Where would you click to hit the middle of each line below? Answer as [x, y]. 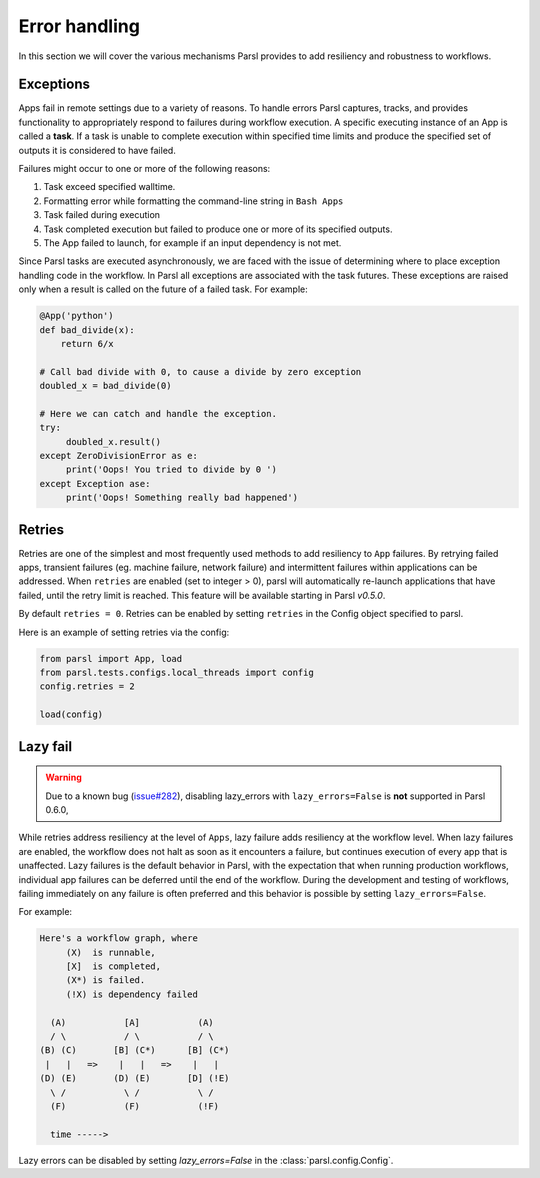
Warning [63, 777]
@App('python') [76, 316]
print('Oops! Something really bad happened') [182, 498]
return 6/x [87, 343]
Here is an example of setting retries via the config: [124, 632]
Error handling [79, 26]
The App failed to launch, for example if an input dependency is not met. [192, 242]
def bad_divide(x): [87, 329]
